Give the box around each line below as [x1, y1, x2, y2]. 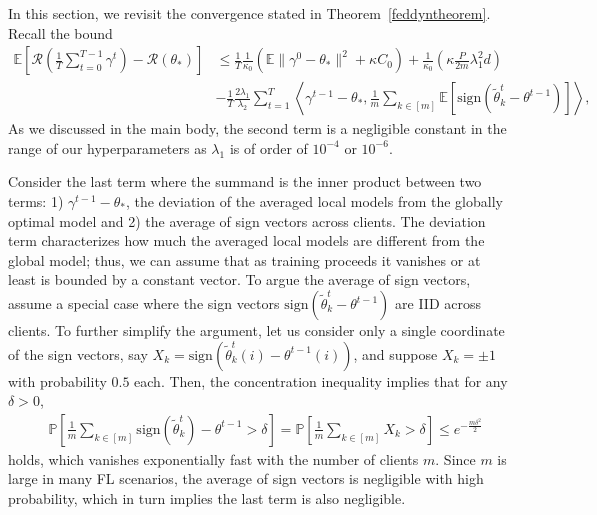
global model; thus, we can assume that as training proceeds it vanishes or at [8, 249, 481, 270]
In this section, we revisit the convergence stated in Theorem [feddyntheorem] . [8, 3, 491, 23]
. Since [435, 448, 476, 469]
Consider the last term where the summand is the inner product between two [8, 171, 482, 192]
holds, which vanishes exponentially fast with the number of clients [8, 448, 419, 469]
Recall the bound [8, 22, 113, 43]
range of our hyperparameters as [8, 137, 207, 158]
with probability [8, 370, 107, 391]
